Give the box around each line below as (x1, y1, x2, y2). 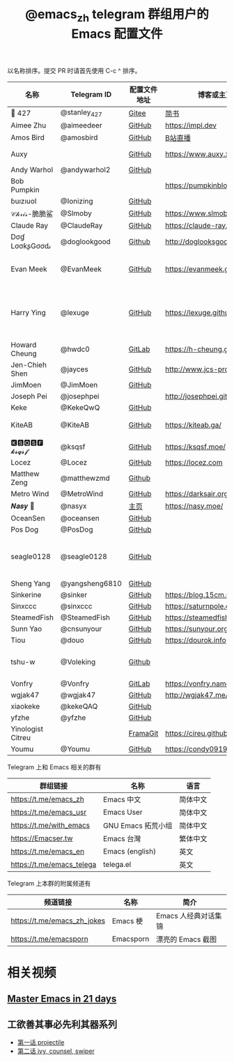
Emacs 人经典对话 (155, 911, 215, 921)
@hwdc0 (60, 344, 91, 354)
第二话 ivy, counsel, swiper (17, 1047, 95, 1056)
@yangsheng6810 (60, 578, 122, 588)
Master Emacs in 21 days (7, 993, 117, 1005)
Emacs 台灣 (103, 833, 141, 843)
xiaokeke (10, 701, 40, 711)
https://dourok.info (164, 635, 226, 645)
